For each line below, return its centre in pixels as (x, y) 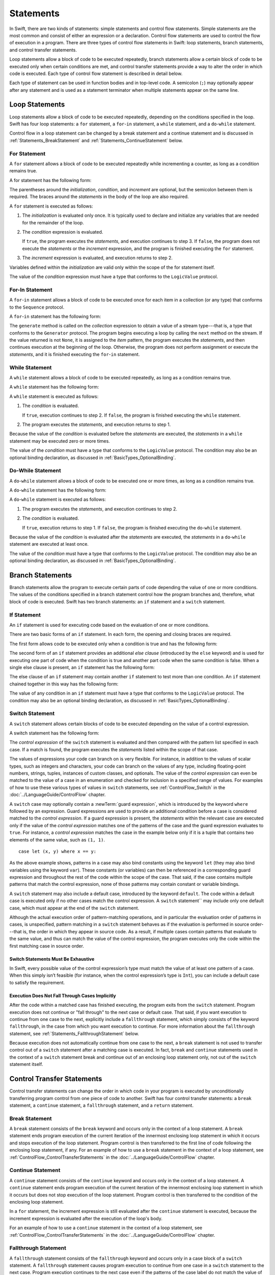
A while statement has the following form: (54, 387)
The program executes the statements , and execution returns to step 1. (97, 424)
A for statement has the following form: (50, 180)
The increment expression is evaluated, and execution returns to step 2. (98, 258)
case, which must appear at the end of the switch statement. (74, 908)
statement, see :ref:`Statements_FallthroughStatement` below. (74, 1033)
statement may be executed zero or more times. (60, 441)
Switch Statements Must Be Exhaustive (52, 959)
